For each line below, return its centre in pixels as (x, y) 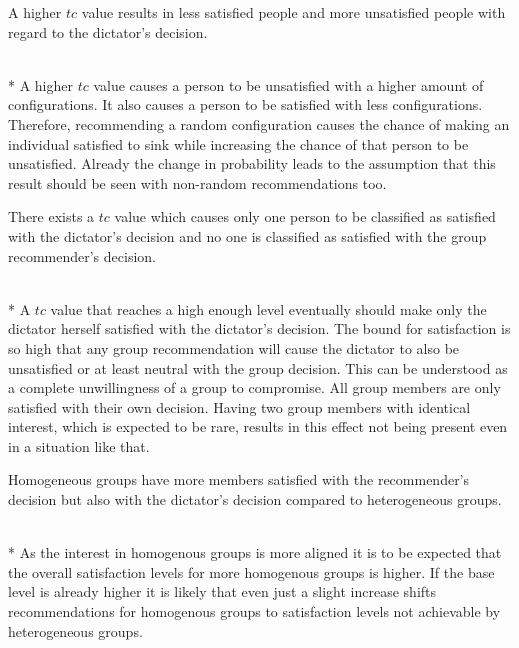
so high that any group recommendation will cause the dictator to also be (234, 347)
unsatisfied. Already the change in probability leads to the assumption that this (252, 163)
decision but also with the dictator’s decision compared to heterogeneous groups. (255, 499)
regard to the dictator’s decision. (108, 31)
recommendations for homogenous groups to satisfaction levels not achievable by (254, 611)
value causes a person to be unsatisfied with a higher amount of (288, 84)
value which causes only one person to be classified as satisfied (305, 216)
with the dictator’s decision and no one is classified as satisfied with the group (247, 235)
